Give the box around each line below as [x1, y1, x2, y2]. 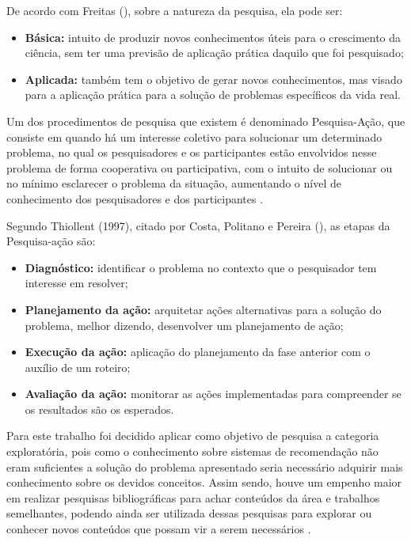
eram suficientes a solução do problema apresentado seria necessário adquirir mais [6, 458, 403, 475]
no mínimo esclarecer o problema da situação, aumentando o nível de [6, 175, 341, 191]
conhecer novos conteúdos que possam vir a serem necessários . [6, 521, 311, 537]
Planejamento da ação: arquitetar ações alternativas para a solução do [25, 301, 382, 317]
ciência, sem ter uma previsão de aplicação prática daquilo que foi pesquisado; [25, 44, 404, 61]
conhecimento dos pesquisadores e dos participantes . [6, 190, 264, 207]
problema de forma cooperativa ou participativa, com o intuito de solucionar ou [6, 159, 393, 176]
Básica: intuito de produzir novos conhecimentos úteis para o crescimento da [25, 28, 401, 45]
